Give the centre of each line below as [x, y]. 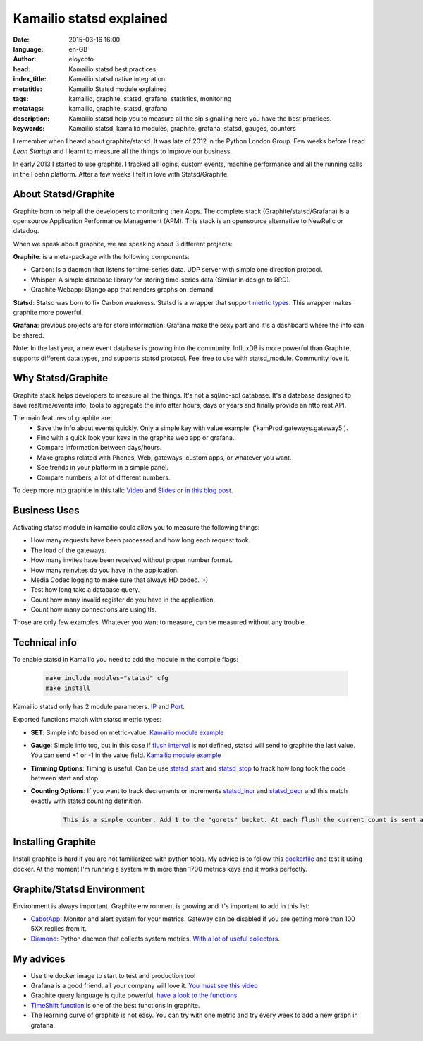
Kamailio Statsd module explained [118, 89]
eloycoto [81, 59]
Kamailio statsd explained [91, 18]
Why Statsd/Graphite [61, 378]
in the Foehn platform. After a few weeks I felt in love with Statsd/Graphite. [121, 174]
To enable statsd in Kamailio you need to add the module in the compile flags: [126, 660]
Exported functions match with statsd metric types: [87, 720]
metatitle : [27, 89]
